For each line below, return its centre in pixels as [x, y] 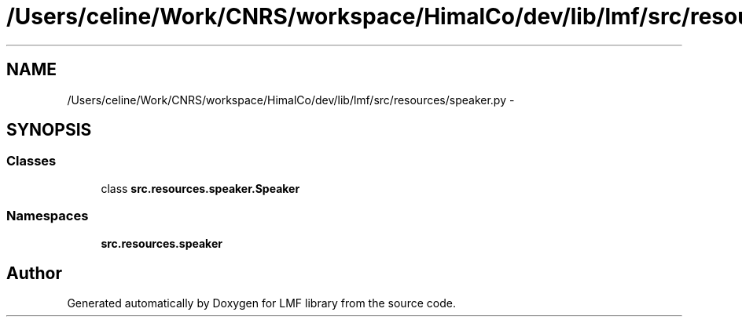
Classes [31, 161]
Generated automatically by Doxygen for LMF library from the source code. [261, 303]
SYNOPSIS [49, 130]
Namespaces [48, 216]
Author [34, 273]
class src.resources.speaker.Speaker [200, 188]
